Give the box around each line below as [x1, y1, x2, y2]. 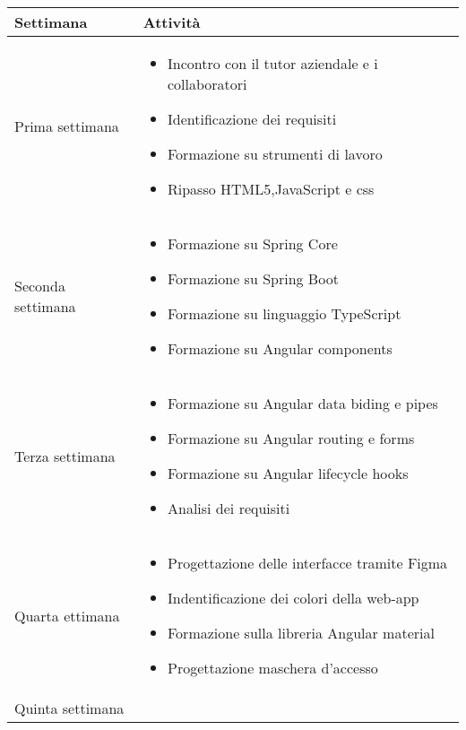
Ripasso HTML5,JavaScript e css [168, 178, 375, 199]
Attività [142, 12, 201, 32]
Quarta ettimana [14, 604, 120, 626]
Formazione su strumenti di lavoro [168, 143, 383, 164]
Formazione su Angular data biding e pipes [168, 393, 438, 413]
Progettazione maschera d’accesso [168, 657, 378, 678]
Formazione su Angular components [168, 338, 393, 359]
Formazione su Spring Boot [168, 268, 339, 289]
